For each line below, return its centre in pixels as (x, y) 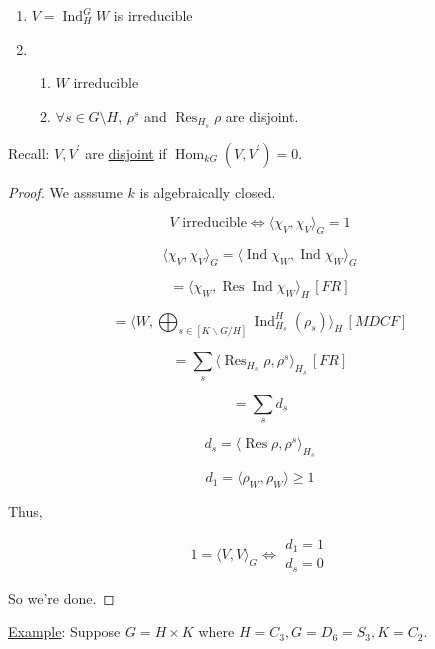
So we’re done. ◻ (61, 597)
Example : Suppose (64, 631)
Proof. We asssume (65, 191)
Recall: (29, 152)
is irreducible (153, 15)
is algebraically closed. (207, 191)
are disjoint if (126, 152)
